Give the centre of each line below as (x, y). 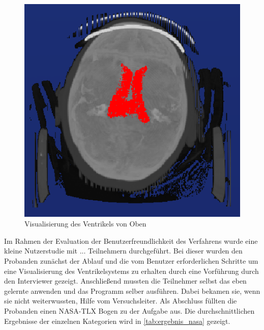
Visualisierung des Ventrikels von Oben (85, 224)
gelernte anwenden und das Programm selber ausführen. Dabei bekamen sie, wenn (132, 290)
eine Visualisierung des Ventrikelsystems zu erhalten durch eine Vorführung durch (131, 271)
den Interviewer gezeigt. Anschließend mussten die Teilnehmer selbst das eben (125, 281)
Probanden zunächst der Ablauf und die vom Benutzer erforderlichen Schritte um (131, 261)
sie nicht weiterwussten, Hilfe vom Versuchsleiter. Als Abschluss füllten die (121, 301)
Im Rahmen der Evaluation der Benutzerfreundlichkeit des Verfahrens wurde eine (131, 240)
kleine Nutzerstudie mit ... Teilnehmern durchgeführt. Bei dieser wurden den (123, 251)
